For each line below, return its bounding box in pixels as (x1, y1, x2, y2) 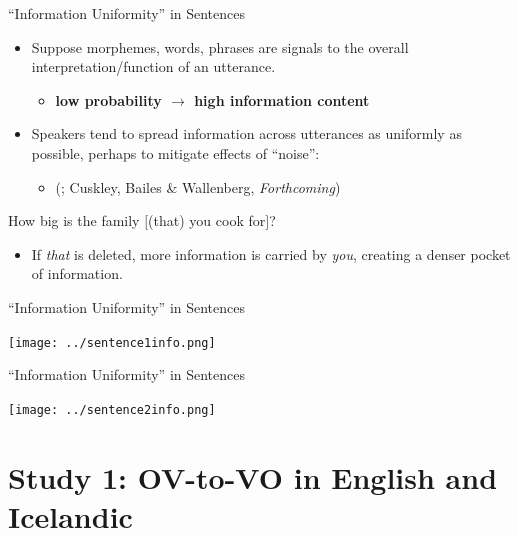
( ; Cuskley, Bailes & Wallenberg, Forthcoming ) (55, 176, 341, 197)
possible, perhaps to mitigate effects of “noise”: (31, 142, 320, 163)
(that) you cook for (148, 210, 266, 231)
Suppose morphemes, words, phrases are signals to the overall (31, 36, 409, 57)
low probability (55, 89, 162, 110)
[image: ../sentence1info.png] (8, 335, 216, 350)
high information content (194, 89, 370, 110)
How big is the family (8, 210, 140, 231)
